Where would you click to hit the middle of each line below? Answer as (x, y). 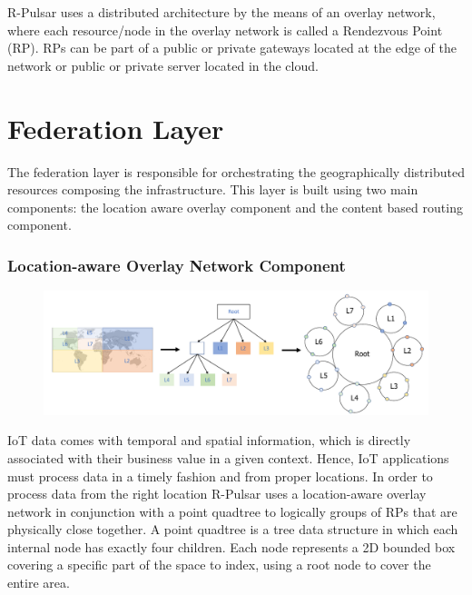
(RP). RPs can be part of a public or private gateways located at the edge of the (232, 48)
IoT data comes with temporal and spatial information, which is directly (209, 440)
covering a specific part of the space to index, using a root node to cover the (219, 565)
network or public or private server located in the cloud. (163, 65)
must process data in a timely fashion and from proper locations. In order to (220, 476)
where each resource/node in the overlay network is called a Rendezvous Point (225, 30)
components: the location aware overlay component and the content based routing (235, 207)
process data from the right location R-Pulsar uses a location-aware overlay (217, 494)
